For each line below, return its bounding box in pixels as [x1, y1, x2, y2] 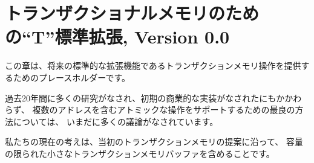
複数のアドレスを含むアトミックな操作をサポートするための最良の [32, 103, 295, 116]
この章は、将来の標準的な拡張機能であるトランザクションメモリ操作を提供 [5, 59, 301, 72]
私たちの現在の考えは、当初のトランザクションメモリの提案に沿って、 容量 [5, 135, 303, 148]
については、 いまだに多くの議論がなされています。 [13, 115, 218, 127]
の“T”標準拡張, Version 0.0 [5, 24, 230, 49]
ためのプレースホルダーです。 [13, 71, 131, 83]
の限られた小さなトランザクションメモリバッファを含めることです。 [5, 147, 275, 159]
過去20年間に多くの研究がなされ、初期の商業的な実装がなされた [5, 91, 260, 104]
